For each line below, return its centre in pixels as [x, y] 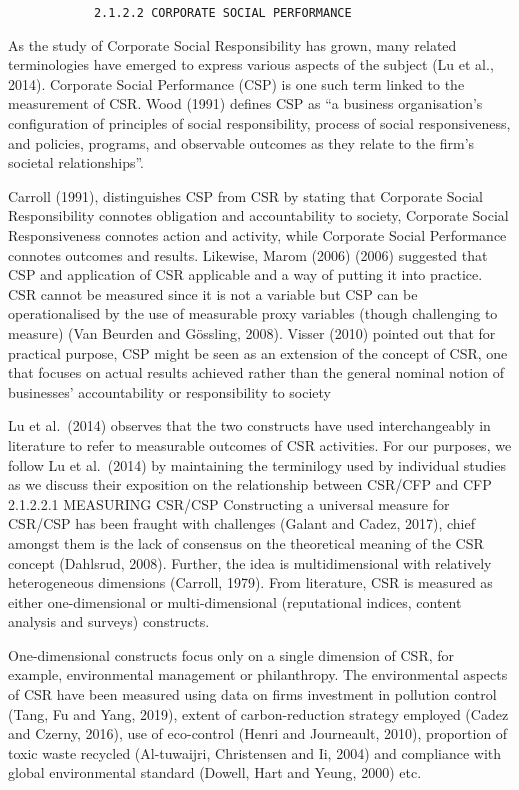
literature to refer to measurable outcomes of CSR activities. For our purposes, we [260, 444]
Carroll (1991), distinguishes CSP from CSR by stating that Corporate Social [245, 195]
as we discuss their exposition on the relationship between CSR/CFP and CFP [250, 484]
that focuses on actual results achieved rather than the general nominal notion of [256, 372]
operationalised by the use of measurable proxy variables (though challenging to [253, 313]
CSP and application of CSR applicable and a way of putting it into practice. [245, 274]
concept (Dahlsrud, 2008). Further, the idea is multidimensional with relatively [250, 562]
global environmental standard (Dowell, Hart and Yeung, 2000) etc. [215, 772]
